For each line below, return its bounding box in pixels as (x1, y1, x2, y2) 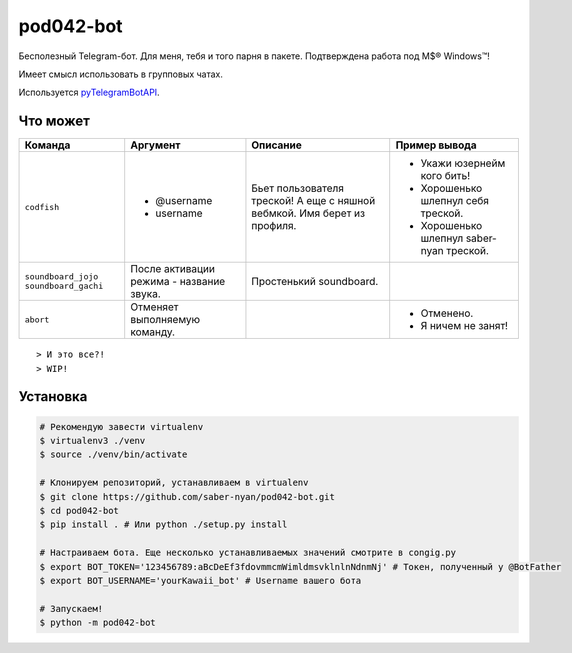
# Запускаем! (39, 603, 104, 614)
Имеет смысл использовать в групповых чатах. (18, 68, 224, 80)
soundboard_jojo (24, 271, 99, 282)
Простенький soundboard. (251, 275, 379, 289)
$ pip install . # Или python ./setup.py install (39, 519, 288, 530)
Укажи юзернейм (420, 156, 506, 170)
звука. (130, 287, 161, 301)
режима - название (130, 275, 226, 289)
